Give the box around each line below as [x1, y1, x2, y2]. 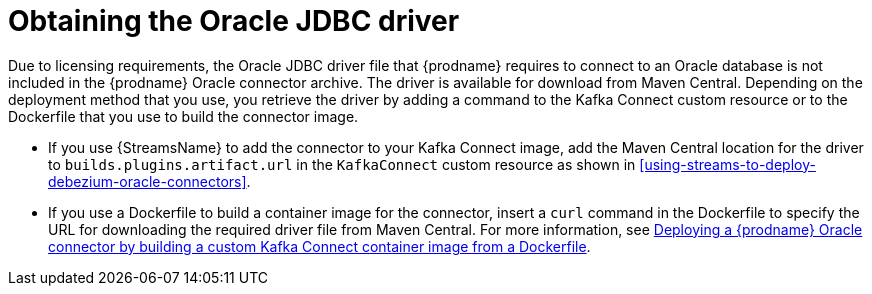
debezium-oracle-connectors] [48, 172, 247, 190]
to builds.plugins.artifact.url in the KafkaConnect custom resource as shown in [48, 155, 636, 173]
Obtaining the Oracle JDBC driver [8, 4, 460, 38]
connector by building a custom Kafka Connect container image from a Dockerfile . [48, 237, 591, 255]
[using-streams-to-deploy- [639, 155, 816, 173]
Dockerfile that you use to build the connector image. [8, 107, 359, 125]
